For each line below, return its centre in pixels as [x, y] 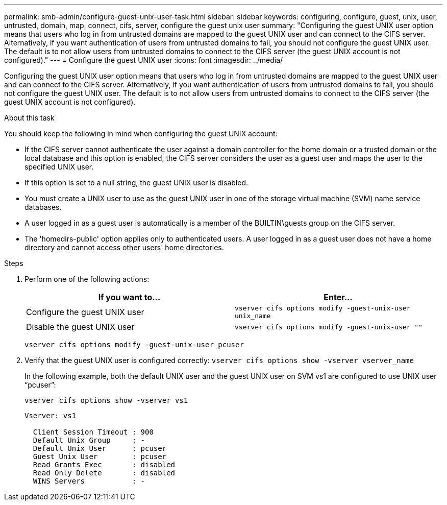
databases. [43, 207]
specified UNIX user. [59, 167]
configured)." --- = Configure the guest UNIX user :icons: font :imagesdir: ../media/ [144, 60]
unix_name [253, 316]
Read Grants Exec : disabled [104, 465]
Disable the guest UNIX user [80, 327]
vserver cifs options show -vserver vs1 [106, 400]
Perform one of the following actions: [87, 279]
